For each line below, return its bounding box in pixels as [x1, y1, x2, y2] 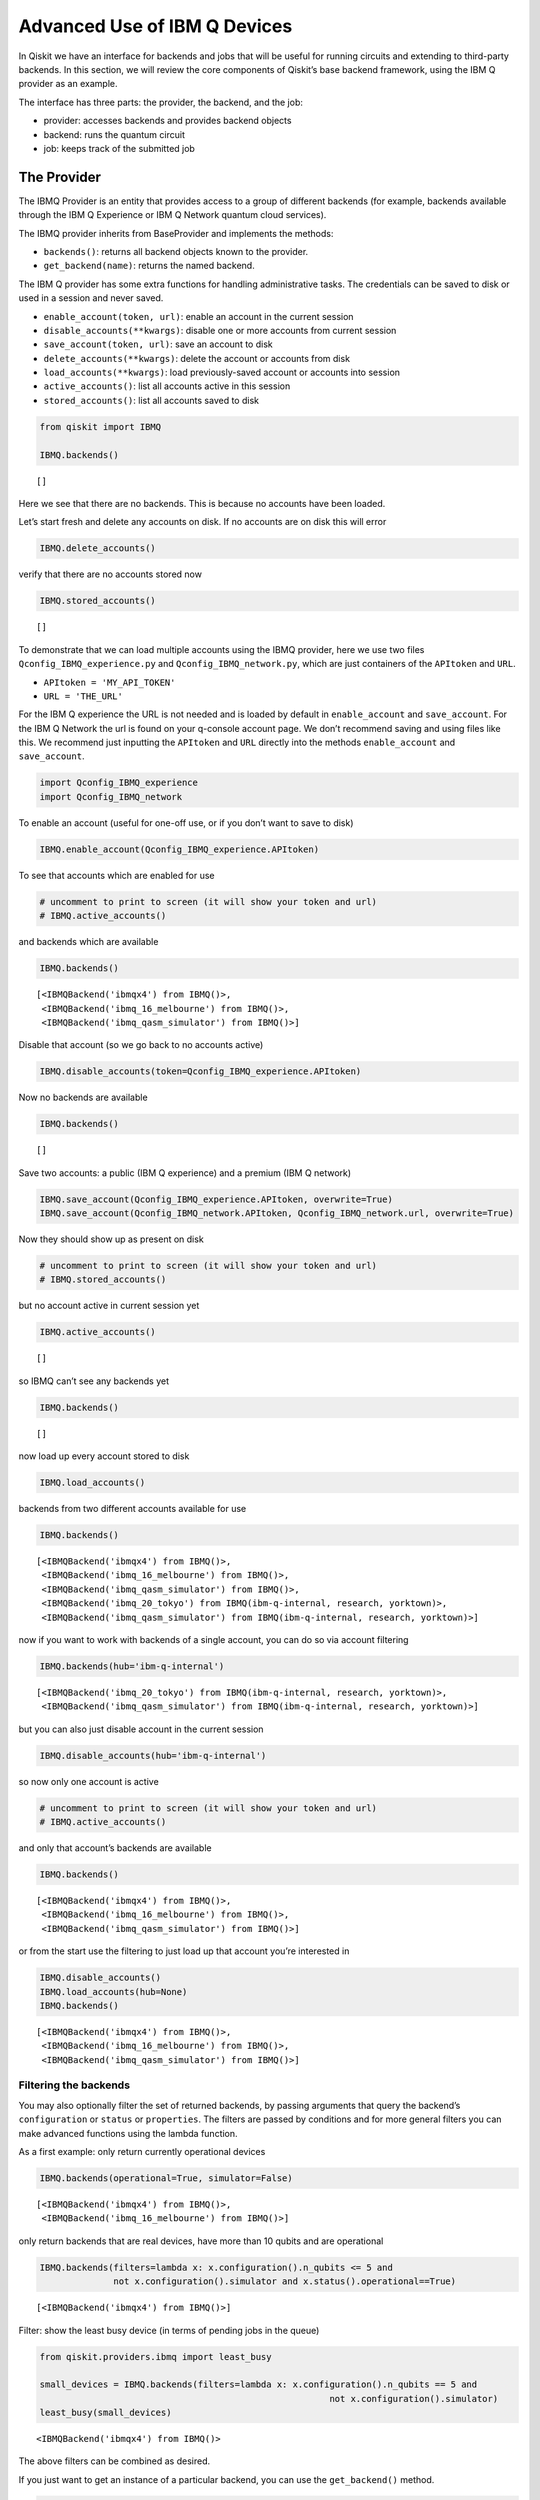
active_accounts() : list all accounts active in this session [43, 380, 291, 392]
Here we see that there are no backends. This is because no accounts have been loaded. [18, 498, 386, 510]
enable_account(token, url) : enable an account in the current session [43, 310, 354, 322]
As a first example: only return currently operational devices [18, 2146, 266, 2158]
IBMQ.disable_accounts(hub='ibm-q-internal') [39, 1750, 267, 1761]
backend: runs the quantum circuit [43, 128, 185, 140]
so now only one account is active [18, 1775, 159, 1787]
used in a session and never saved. [18, 292, 164, 304]
